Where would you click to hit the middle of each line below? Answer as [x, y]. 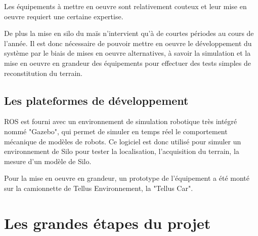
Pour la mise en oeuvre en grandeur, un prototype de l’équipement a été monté [127, 178]
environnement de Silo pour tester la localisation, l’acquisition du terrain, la [122, 151]
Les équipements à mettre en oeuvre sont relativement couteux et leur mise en [125, 6]
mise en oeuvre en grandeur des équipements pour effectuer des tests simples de [128, 63]
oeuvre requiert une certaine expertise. [64, 16]
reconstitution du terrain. [44, 73]
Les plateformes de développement [96, 100]
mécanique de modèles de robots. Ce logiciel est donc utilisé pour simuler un [123, 141]
